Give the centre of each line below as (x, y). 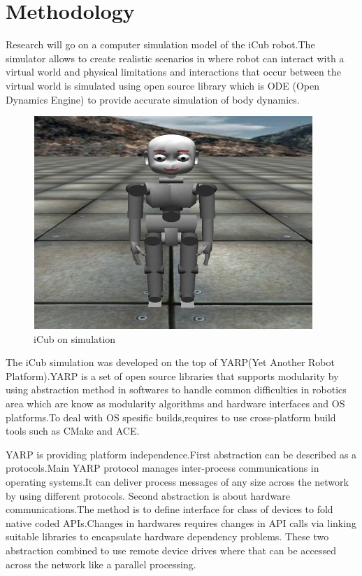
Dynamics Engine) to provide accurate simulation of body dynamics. (153, 99)
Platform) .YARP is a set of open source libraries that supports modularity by (172, 375)
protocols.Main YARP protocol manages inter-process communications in (162, 468)
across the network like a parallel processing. (101, 564)
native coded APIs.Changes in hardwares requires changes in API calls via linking (181, 522)
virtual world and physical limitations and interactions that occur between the (173, 72)
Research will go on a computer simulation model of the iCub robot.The (160, 44)
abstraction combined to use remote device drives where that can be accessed (171, 550)
